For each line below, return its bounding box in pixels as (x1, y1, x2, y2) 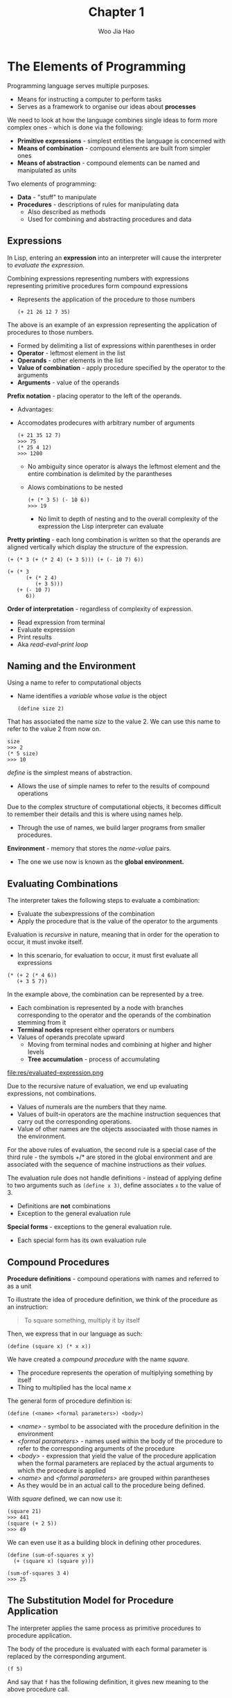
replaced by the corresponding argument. (7, 1652, 127, 1660)
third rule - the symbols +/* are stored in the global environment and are (7, 1153, 213, 1161)
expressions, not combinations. (7, 1089, 97, 1098)
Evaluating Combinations (7, 878, 118, 890)
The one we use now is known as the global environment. (17, 858, 185, 866)
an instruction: (7, 1302, 48, 1311)
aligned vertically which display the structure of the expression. (7, 542, 188, 551)
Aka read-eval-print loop (17, 640, 89, 648)
